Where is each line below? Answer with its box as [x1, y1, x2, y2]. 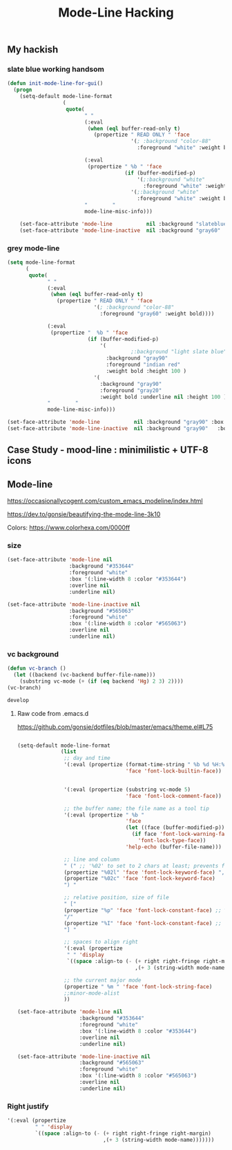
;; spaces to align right [64, 939, 138, 946]
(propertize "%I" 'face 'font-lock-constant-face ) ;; [64, 919, 222, 926]
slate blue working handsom [7, 64, 105, 74]
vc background [7, 649, 59, 659]
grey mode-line [7, 243, 60, 253]
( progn [13, 86, 32, 94]
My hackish [7, 43, 59, 56]
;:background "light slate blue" [130, 349, 227, 355]
